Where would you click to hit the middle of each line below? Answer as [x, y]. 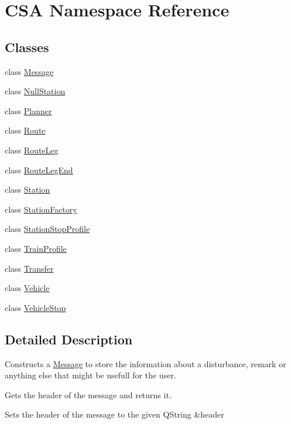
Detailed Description [69, 339]
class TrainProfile [36, 248]
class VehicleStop [35, 307]
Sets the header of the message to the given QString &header [114, 414]
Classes [27, 47]
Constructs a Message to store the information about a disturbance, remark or [145, 363]
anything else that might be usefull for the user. [90, 375]
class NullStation [35, 91]
